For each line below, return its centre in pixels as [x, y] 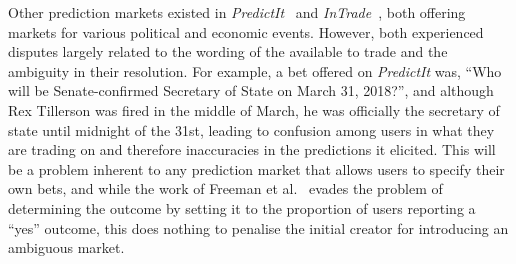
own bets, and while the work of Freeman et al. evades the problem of [225, 188]
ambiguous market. [66, 247]
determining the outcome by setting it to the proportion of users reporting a [242, 207]
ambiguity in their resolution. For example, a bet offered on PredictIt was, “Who [255, 70]
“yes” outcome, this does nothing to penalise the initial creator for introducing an [258, 227]
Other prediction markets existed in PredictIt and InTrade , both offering [237, 12]
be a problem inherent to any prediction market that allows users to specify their [256, 168]
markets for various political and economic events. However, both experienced [246, 31]
